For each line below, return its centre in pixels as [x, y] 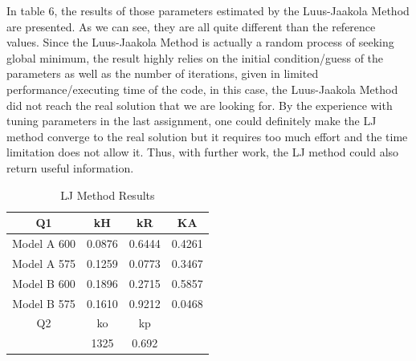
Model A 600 [44, 243]
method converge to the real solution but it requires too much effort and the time [207, 136]
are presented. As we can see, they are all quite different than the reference [191, 26]
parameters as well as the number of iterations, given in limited [163, 73]
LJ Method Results [108, 195]
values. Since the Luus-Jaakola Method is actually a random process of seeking [200, 42]
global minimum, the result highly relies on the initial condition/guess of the [195, 57]
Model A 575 [44, 263]
